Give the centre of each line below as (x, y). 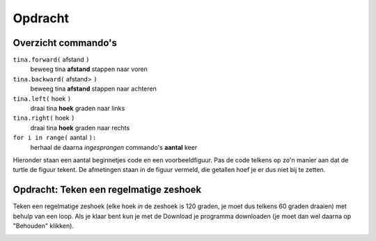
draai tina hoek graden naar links (78, 109)
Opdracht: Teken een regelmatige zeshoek (107, 190)
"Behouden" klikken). (44, 226)
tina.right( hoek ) (44, 118)
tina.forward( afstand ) (51, 60)
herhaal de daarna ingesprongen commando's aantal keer (114, 147)
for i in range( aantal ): (55, 138)
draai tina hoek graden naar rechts (80, 127)
